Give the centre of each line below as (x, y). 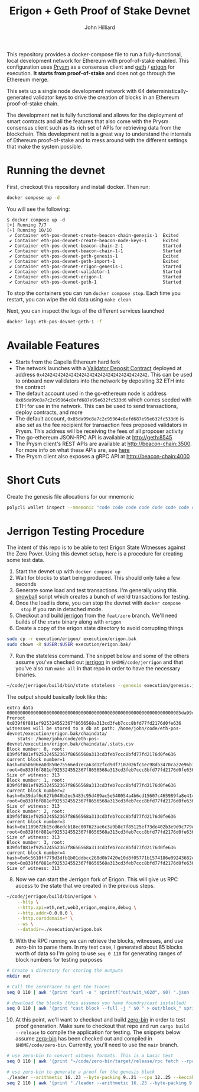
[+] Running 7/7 (27, 225)
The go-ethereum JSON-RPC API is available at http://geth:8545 (94, 437)
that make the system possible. (45, 146)
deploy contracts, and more (49, 412)
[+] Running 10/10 (29, 230)
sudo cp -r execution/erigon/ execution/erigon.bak (71, 639)
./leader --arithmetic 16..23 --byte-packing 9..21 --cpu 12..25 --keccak (101, 1077)
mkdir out (19, 976)
